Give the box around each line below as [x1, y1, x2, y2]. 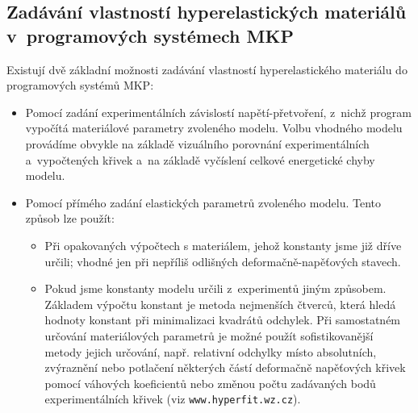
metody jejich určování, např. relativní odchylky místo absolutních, [44, 343, 377, 360]
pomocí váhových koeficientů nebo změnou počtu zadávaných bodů [44, 374, 376, 391]
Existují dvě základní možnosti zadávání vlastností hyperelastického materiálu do [6, 60, 408, 77]
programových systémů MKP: [6, 77, 154, 94]
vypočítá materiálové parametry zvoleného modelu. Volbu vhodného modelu [25, 119, 403, 136]
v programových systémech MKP [6, 23, 294, 48]
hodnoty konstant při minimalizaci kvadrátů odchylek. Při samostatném [44, 311, 401, 328]
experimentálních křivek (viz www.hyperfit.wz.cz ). [44, 390, 301, 407]
